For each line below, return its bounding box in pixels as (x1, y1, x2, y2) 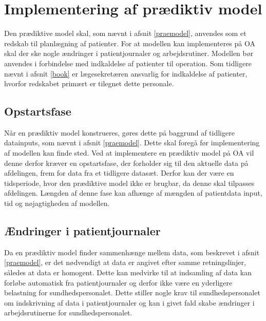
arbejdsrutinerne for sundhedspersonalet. (4, 307, 132, 318)
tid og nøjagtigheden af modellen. (4, 198, 110, 209)
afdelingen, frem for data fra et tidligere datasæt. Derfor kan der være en (4, 167, 234, 178)
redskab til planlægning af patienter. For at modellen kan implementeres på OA (4, 37, 255, 48)
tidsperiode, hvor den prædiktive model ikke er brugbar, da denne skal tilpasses (4, 177, 255, 188)
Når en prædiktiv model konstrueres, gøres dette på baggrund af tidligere (4, 127, 235, 138)
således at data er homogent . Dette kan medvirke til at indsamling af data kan (4, 267, 252, 278)
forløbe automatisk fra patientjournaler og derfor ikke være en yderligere (4, 277, 233, 288)
